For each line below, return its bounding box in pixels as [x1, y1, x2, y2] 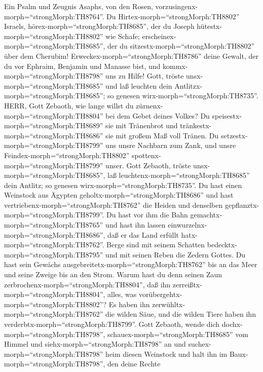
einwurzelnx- [168, 219, 207, 230]
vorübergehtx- [138, 289, 182, 300]
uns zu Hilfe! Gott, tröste [105, 70, 184, 81]
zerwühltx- [152, 299, 185, 309]
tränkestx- [180, 120, 212, 131]
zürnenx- [136, 100, 163, 110]
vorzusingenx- [155, 1, 198, 11]
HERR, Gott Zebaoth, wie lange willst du [4, 100, 134, 110]
